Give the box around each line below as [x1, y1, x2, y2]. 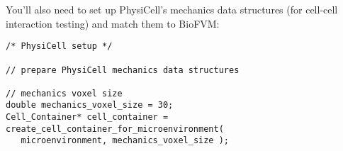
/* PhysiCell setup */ [6, 41, 113, 52]
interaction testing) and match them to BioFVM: [6, 16, 220, 30]
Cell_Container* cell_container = [6, 112, 169, 123]
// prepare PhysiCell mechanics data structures [6, 65, 240, 75]
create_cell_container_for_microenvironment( [6, 123, 224, 134]
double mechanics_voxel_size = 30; [6, 100, 174, 111]
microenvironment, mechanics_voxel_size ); [21, 135, 229, 146]
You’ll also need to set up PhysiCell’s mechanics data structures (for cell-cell [6, 2, 338, 16]
